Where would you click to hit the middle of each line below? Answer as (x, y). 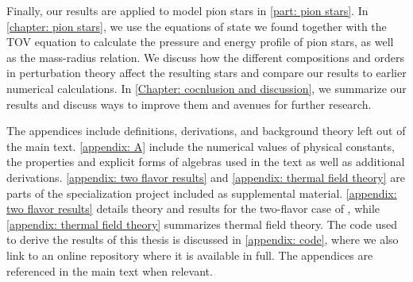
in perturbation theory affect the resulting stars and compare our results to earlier (206, 73)
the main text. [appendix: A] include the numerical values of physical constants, (201, 146)
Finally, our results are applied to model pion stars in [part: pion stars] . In (187, 10)
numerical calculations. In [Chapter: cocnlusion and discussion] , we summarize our (206, 88)
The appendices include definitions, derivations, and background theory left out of (206, 131)
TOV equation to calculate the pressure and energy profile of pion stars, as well (200, 42)
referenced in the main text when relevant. (110, 270)
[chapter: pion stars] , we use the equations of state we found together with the (197, 26)
